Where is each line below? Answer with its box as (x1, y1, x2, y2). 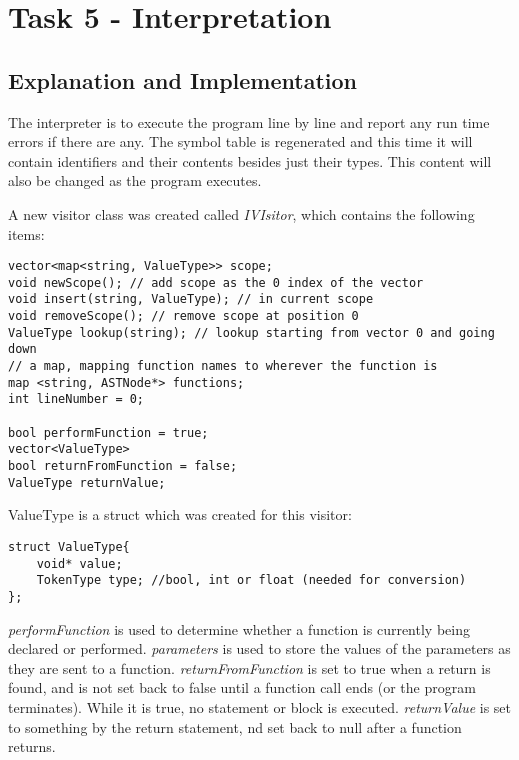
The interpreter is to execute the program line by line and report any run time (8, 111, 490, 132)
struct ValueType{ (8, 539, 130, 554)
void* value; (36, 556, 123, 571)
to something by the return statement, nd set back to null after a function (8, 716, 462, 737)
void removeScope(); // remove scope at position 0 (8, 309, 359, 324)
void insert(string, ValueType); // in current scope (8, 292, 374, 307)
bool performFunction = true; (8, 425, 209, 440)
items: (8, 223, 45, 244)
